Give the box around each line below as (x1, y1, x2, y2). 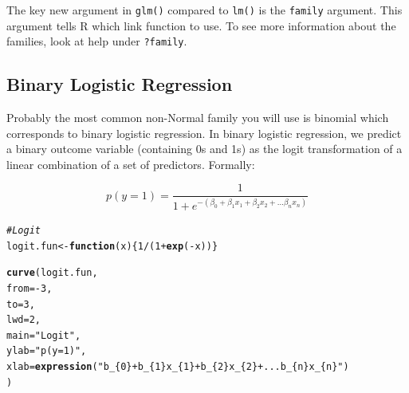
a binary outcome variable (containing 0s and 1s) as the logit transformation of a (6, 140, 403, 157)
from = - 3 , (6, 282, 53, 294)
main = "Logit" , (6, 329, 81, 341)
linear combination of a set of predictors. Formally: (6, 155, 255, 172)
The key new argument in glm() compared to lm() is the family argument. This (6, 2, 403, 18)
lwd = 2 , (6, 314, 41, 326)
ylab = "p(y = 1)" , (6, 345, 87, 357)
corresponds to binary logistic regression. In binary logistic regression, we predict (6, 124, 402, 141)
